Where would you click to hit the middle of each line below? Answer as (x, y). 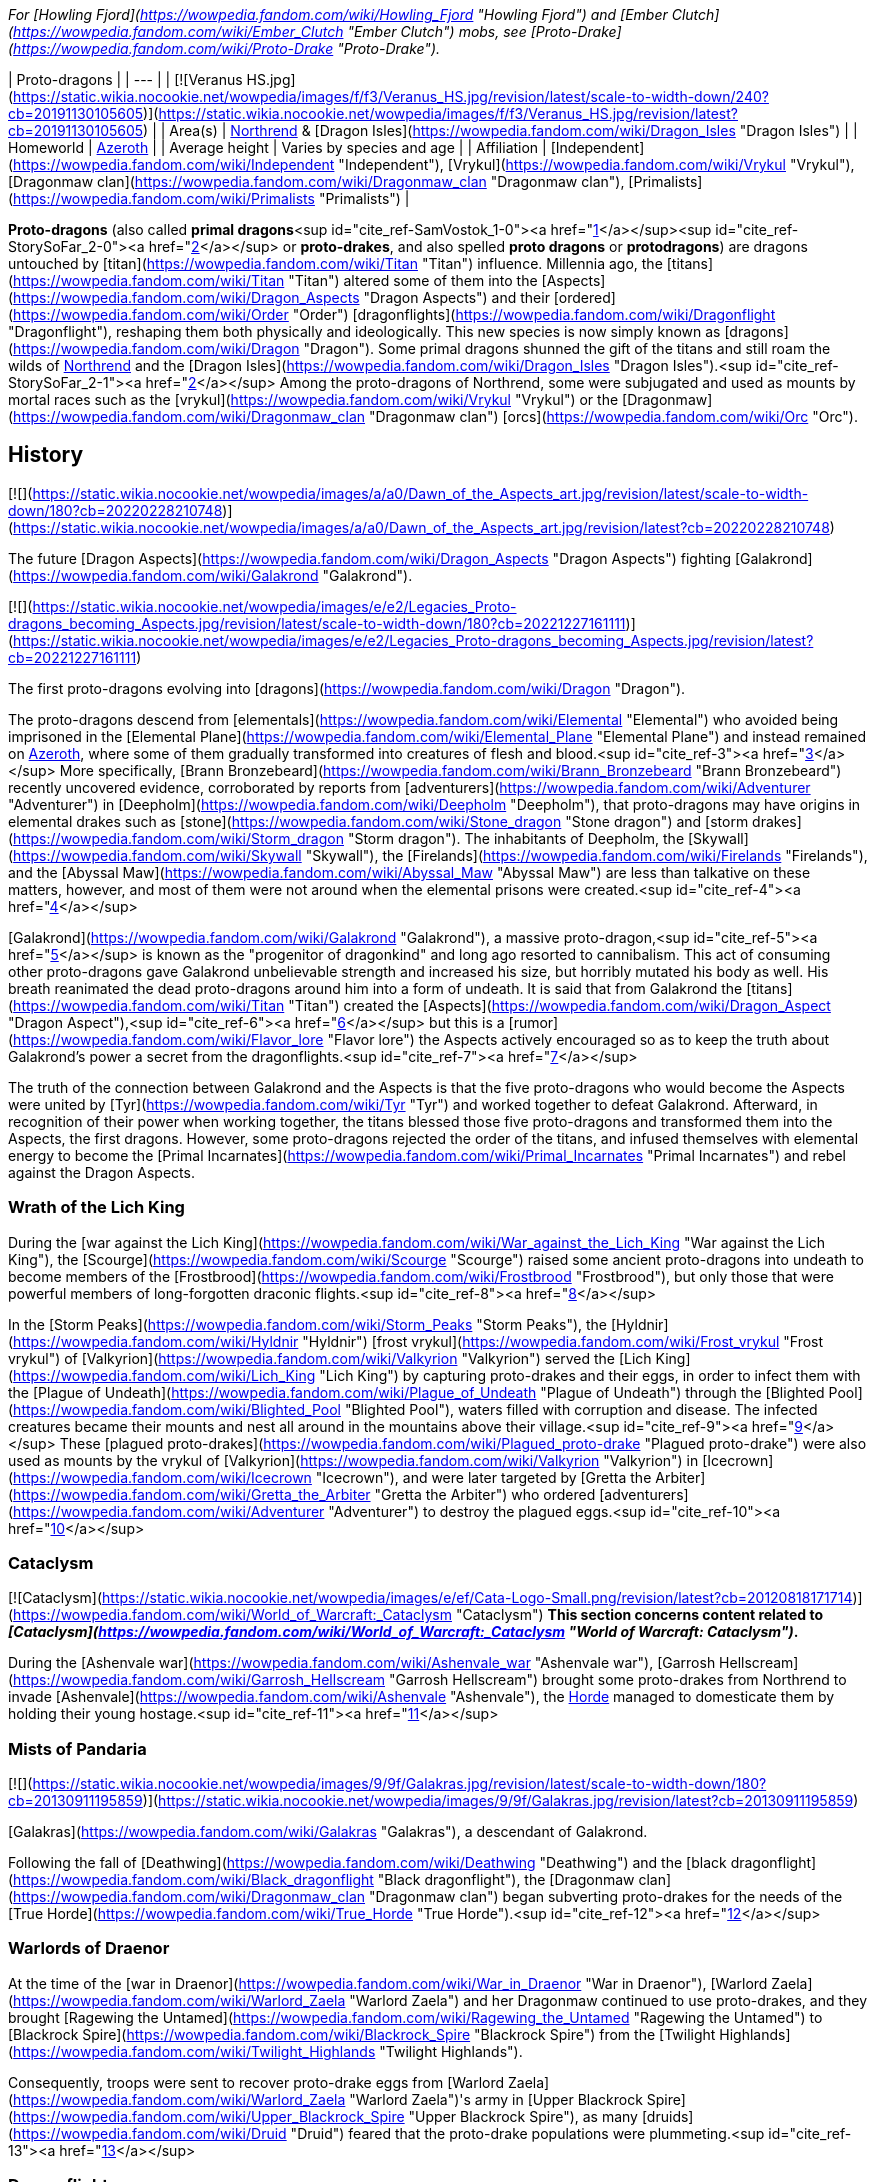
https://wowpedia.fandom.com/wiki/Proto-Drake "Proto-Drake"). (227, 48)
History (46, 455)
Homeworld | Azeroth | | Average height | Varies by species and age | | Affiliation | (277, 147)
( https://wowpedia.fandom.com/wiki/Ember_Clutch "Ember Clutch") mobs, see (267, 31)
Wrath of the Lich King (96, 1207)
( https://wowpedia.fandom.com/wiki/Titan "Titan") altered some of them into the (273, 280)
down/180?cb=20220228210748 (115, 510)
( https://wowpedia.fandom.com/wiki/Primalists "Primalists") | (209, 198)
